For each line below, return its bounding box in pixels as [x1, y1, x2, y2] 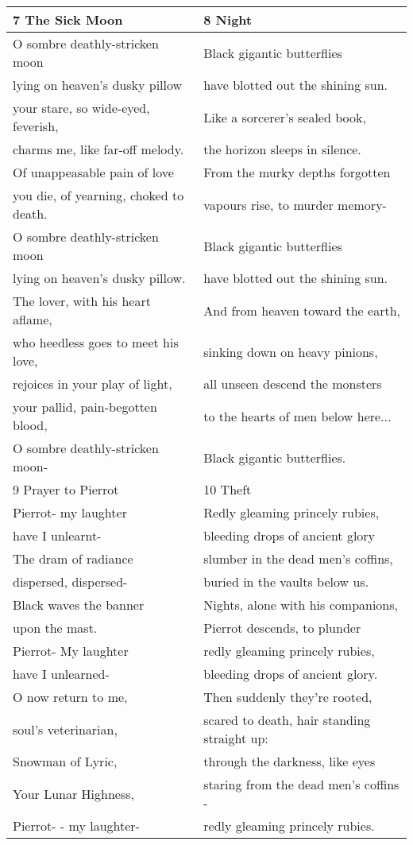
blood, [13, 416, 48, 434]
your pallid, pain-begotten [13, 397, 157, 416]
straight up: [203, 729, 268, 747]
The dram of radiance [13, 549, 133, 568]
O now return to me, [13, 688, 128, 706]
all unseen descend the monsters [203, 374, 382, 393]
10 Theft [203, 480, 252, 498]
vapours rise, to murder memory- [203, 195, 387, 214]
